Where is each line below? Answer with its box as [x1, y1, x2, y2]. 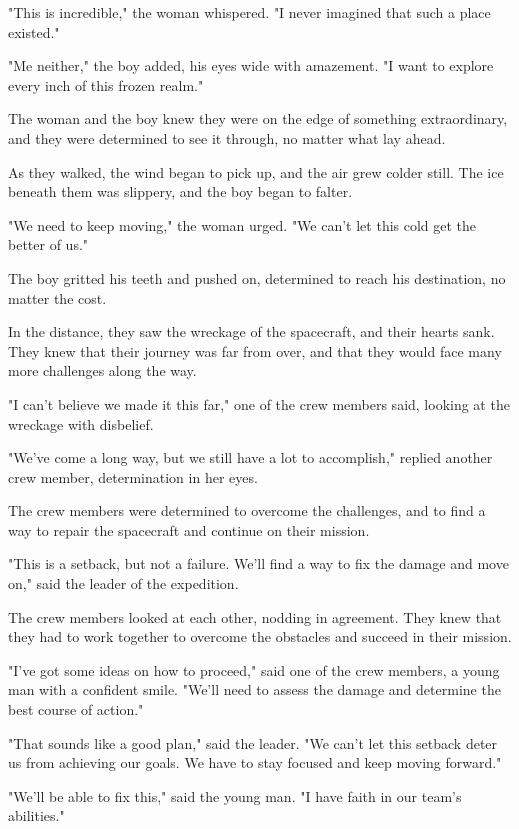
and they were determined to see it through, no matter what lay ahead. [8, 127, 446, 148]
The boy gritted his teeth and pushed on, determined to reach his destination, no [8, 267, 506, 288]
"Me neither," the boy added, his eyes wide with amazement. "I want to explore [8, 55, 494, 76]
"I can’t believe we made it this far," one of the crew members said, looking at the [8, 393, 510, 414]
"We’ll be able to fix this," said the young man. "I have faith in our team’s [8, 785, 462, 806]
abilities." [8, 805, 65, 826]
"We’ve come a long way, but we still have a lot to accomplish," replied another [8, 447, 493, 468]
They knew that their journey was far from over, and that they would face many [8, 340, 502, 361]
